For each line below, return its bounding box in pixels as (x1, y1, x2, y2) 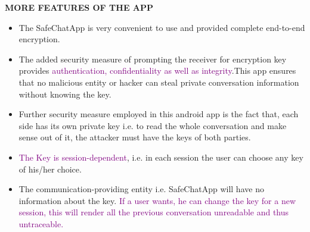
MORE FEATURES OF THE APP (5, 1, 154, 13)
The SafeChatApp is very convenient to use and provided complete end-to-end (18, 21, 305, 33)
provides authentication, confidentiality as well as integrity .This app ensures (18, 64, 296, 77)
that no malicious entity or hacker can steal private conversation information (18, 76, 299, 88)
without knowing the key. (18, 87, 111, 100)
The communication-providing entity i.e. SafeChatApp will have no (18, 183, 264, 195)
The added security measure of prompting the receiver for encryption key (18, 52, 287, 65)
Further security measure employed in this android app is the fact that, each (18, 108, 299, 120)
